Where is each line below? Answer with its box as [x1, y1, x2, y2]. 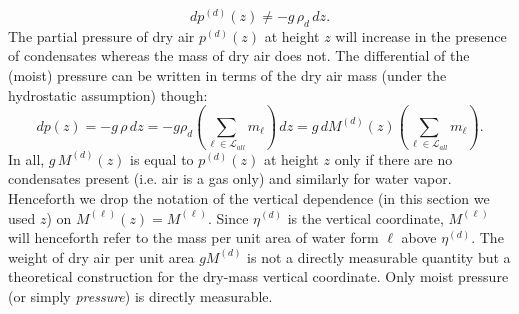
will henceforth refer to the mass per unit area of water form [8, 227, 379, 248]
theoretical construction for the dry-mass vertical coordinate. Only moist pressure [8, 266, 509, 287]
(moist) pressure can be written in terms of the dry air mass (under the [8, 65, 447, 85]
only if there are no [334, 148, 453, 169]
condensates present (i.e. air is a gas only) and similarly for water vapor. [8, 168, 452, 189]
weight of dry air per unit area [8, 246, 195, 267]
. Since [207, 207, 249, 228]
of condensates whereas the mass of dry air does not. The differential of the [8, 45, 470, 66]
